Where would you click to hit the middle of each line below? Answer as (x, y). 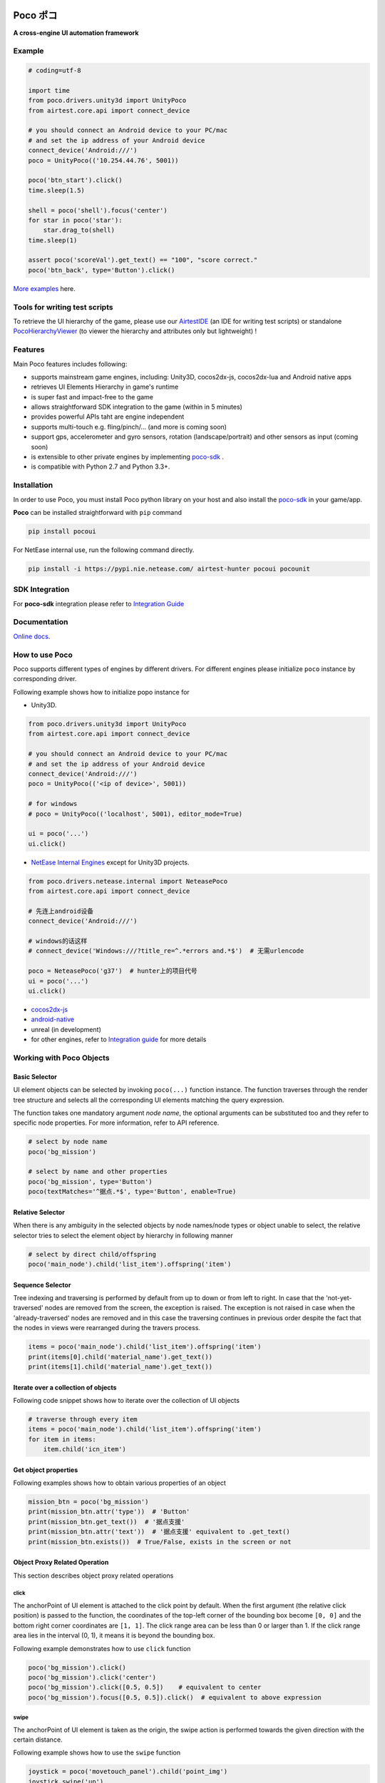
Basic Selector (35, 1076)
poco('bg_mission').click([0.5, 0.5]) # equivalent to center (145, 1687)
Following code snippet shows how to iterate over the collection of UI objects (127, 1400)
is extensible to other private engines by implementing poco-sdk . (128, 457)
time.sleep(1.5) (57, 190)
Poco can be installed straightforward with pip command (97, 512)
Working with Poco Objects (61, 1058)
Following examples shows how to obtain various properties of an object (119, 1483)
